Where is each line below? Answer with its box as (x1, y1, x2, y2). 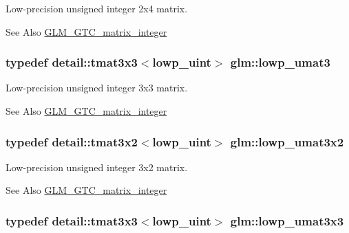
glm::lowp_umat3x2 (230, 133, 344, 150)
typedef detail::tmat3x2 (6, 133, 138, 150)
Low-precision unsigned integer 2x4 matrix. (6, 1, 188, 15)
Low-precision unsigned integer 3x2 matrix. (6, 159, 188, 174)
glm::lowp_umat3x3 (230, 212, 344, 229)
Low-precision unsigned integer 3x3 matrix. (6, 80, 188, 95)
